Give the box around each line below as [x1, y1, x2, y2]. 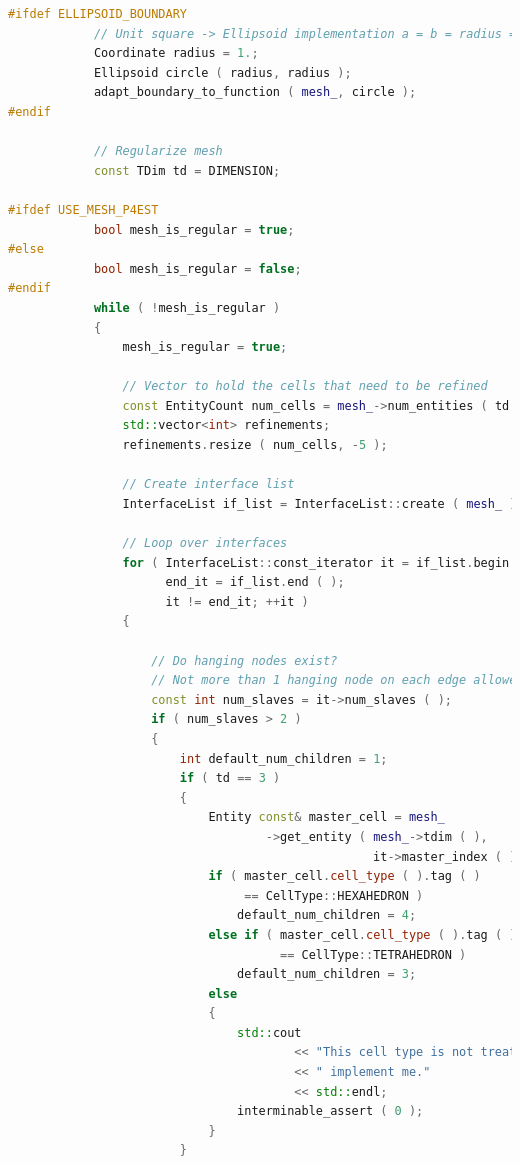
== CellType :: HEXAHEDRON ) [244, 888, 424, 903]
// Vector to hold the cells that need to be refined [122, 379, 488, 394]
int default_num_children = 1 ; [179, 751, 388, 766]
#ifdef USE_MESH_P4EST [8, 202, 159, 217]
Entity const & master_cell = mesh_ [208, 810, 445, 825]
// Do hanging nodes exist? [151, 653, 338, 668]
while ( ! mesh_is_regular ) [93, 300, 281, 315]
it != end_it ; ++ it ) [165, 594, 309, 609]
